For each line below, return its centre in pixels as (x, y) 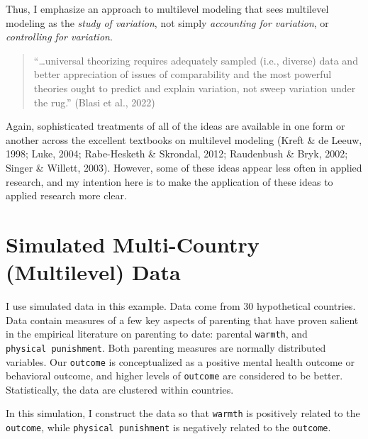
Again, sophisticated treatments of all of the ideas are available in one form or (175, 126)
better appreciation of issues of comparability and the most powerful (183, 74)
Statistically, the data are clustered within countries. (120, 389)
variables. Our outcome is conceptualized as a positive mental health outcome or (180, 361)
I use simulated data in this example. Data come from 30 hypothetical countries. (181, 306)
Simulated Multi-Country (133, 244)
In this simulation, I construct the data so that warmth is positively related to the (183, 413)
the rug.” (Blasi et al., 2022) (94, 102)
